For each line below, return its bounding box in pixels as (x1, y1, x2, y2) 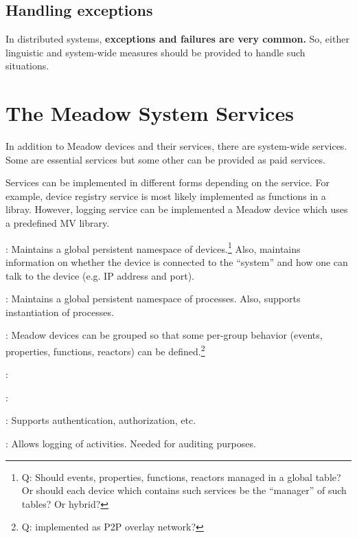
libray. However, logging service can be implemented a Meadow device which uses (5, 202, 348, 216)
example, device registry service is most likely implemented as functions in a (5, 188, 326, 203)
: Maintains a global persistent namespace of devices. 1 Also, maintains (5, 239, 301, 256)
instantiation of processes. (5, 304, 114, 319)
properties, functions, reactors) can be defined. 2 (5, 341, 205, 358)
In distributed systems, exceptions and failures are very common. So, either (5, 32, 349, 46)
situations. (5, 58, 49, 73)
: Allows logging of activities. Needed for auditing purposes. (5, 436, 256, 450)
